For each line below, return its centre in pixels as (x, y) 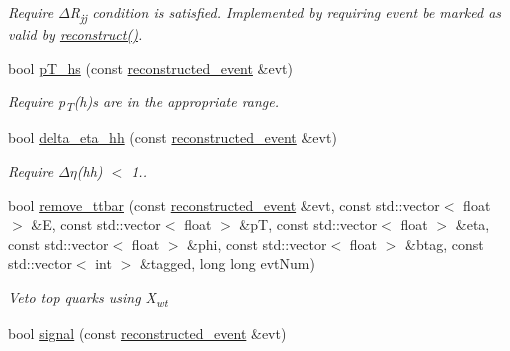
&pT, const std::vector (308, 224)
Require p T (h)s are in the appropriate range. (144, 103)
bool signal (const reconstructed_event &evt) (147, 333)
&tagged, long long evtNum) (227, 263)
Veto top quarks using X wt (88, 298)
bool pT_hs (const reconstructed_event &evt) (150, 67)
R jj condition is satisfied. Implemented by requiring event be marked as (285, 13)
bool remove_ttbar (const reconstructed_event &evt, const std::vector (224, 204)
